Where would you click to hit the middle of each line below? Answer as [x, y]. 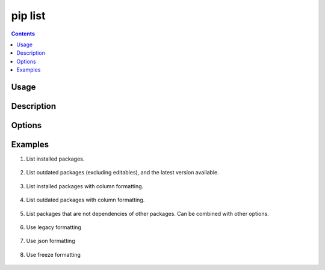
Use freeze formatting [54, 254]
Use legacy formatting [54, 227]
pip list [28, 16]
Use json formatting [51, 241]
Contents [23, 34]
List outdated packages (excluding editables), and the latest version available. [122, 173]
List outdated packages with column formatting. [85, 200]
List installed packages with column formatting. [85, 186]
